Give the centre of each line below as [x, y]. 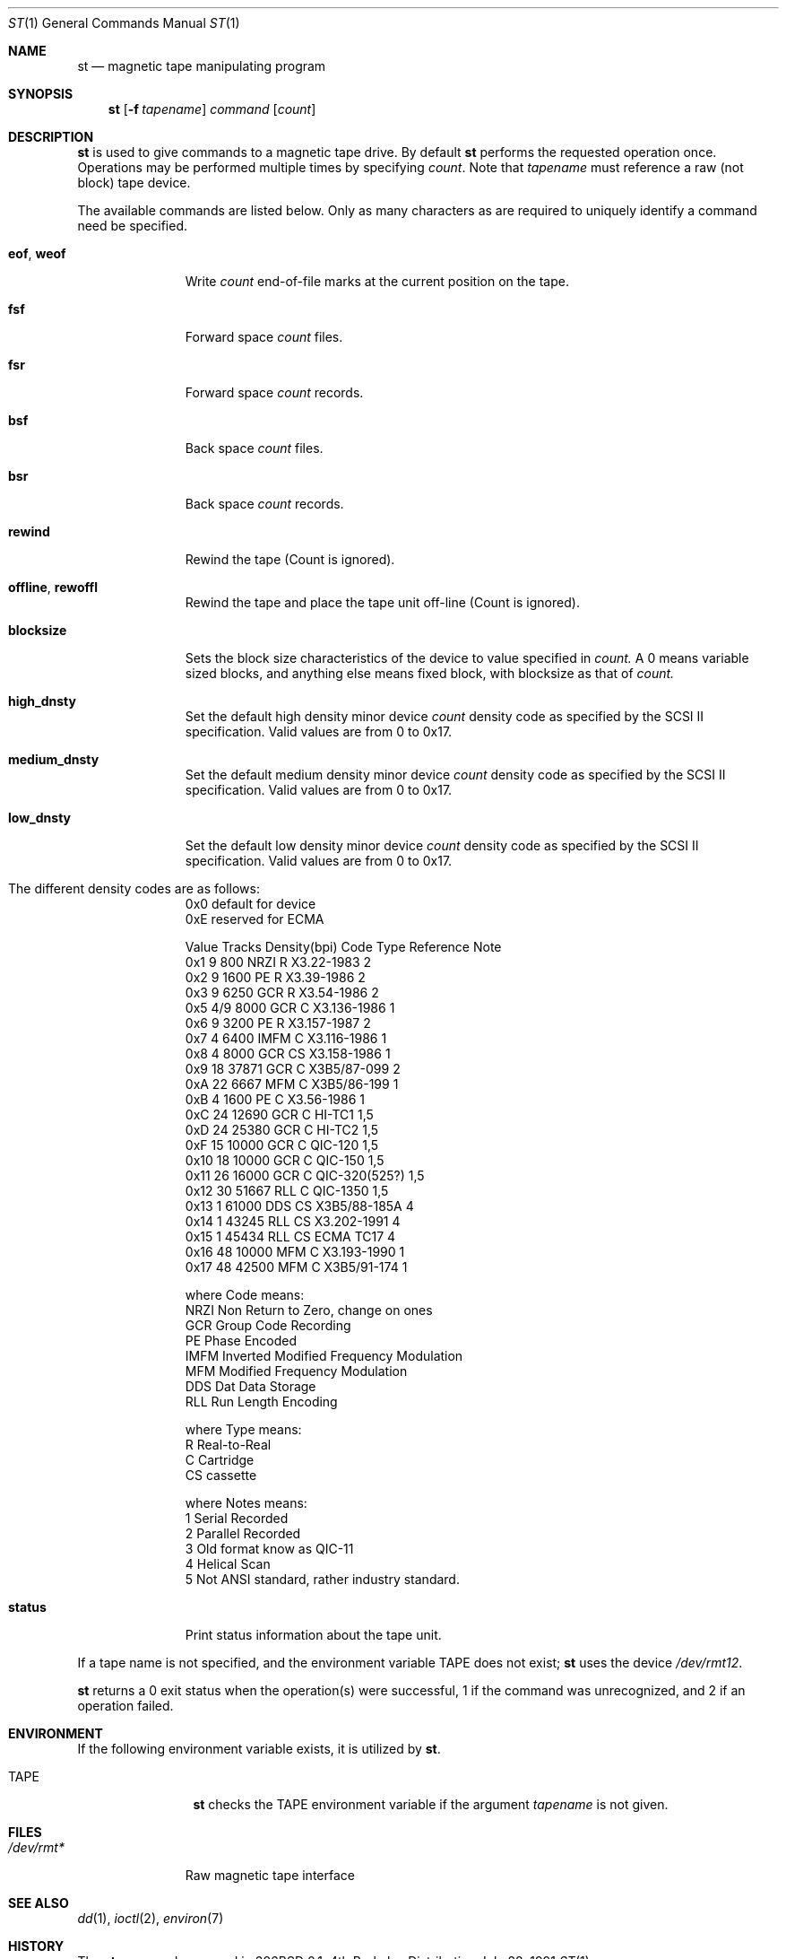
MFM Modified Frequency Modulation [296, 1371]
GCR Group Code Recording [268, 1325]
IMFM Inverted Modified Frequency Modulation [324, 1356]
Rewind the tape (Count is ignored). [290, 559]
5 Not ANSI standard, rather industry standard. [322, 1579]
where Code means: [245, 1295]
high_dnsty [42, 701]
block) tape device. [134, 183]
